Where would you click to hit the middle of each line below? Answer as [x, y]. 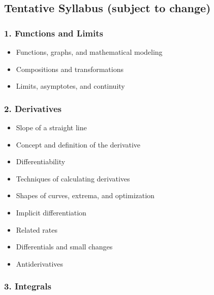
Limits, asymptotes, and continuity [70, 86]
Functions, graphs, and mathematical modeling [89, 52]
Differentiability [41, 161]
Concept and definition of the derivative [78, 144]
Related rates [37, 229]
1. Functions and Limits [54, 33]
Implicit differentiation [51, 212]
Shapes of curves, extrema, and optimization [85, 195]
